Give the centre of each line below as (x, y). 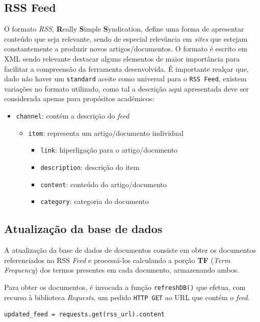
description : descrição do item (90, 167)
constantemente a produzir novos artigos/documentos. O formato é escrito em (126, 49)
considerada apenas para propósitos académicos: (79, 98)
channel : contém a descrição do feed (73, 116)
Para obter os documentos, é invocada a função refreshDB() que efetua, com (125, 287)
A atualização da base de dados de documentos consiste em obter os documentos (130, 250)
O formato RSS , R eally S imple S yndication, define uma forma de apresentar (124, 29)
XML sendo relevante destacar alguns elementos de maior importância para (122, 58)
